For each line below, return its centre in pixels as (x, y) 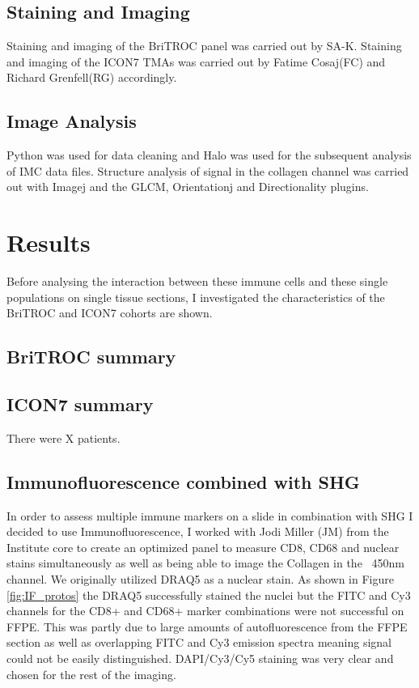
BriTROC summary (91, 357)
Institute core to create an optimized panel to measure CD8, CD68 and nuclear (203, 547)
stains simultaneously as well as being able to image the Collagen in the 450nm (205, 563)
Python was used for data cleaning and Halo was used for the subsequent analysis (209, 155)
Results (49, 242)
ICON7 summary (80, 404)
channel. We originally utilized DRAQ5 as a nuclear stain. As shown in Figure (200, 579)
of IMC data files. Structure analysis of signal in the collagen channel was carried (208, 170)
